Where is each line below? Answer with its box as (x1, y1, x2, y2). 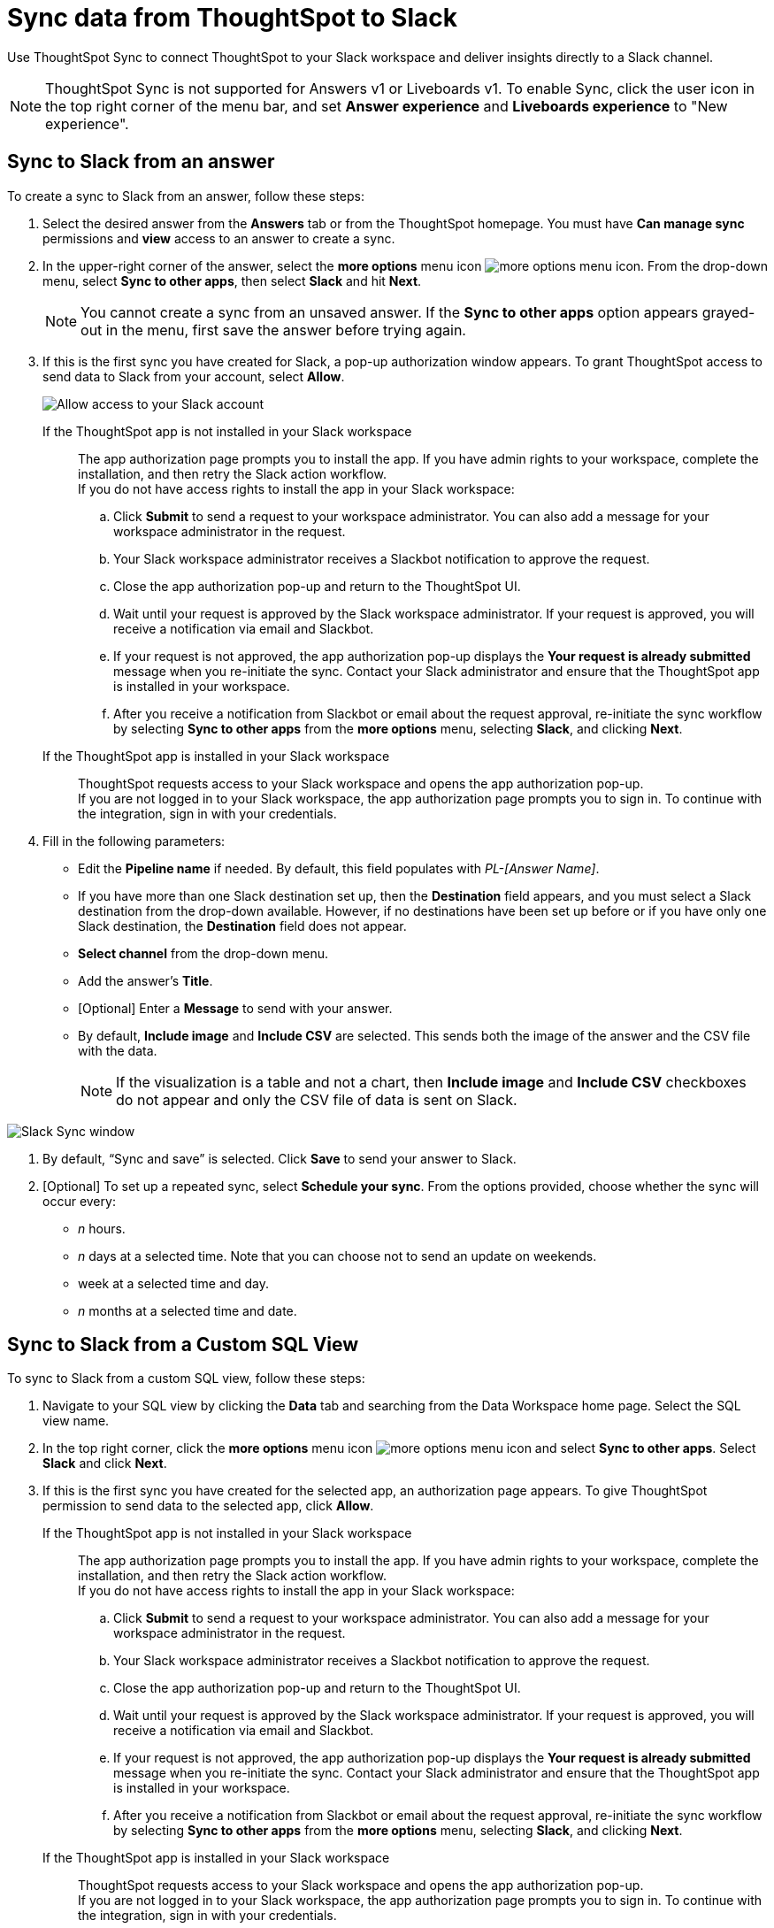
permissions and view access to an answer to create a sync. (42, 230, 395, 246)
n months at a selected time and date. (78, 1302, 297, 1318)
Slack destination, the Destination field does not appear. (78, 918, 407, 933)
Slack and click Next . (42, 1456, 167, 1471)
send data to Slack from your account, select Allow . (42, 368, 345, 384)
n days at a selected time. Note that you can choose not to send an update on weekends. (78, 1248, 597, 1264)
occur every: (42, 1193, 116, 1209)
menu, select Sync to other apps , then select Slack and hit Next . (42, 273, 422, 288)
